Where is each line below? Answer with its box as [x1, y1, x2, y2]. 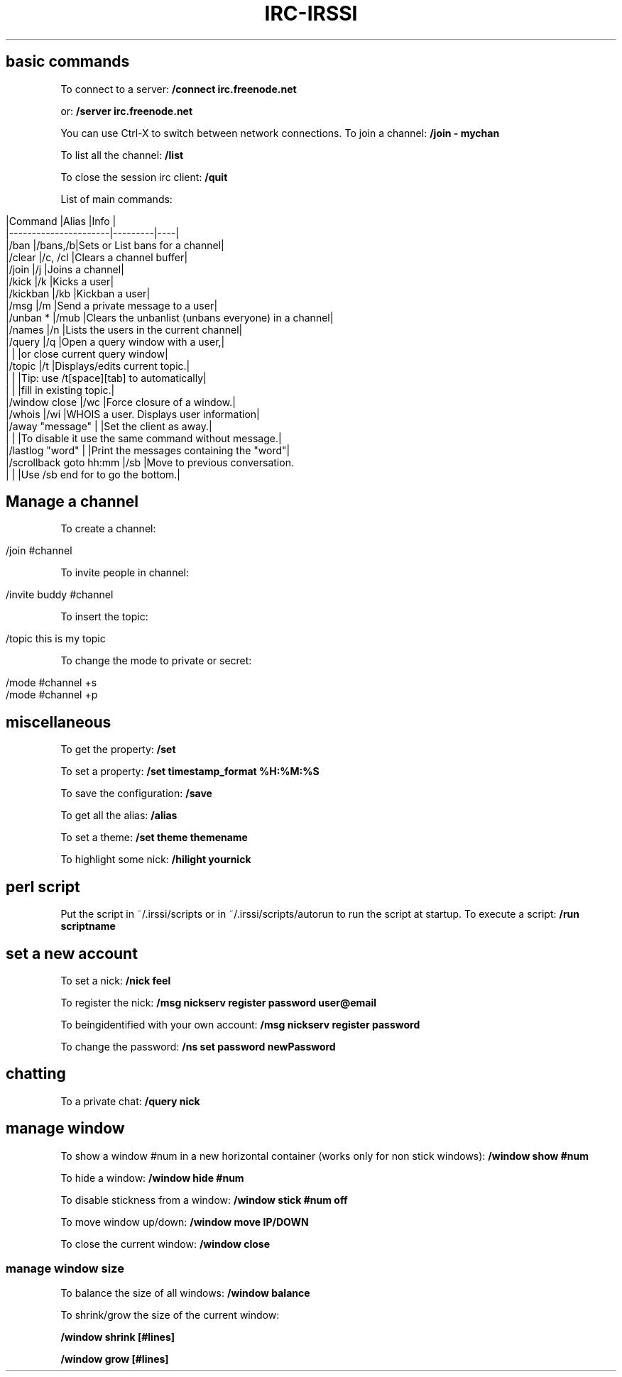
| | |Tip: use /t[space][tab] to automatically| [6, 371, 207, 384]
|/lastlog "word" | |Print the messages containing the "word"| [6, 444, 290, 456]
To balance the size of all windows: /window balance [60, 1287, 310, 1300]
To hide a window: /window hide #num [60, 1171, 244, 1184]
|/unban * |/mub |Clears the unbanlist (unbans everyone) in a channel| [6, 311, 334, 324]
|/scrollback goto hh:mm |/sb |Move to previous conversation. [6, 456, 294, 468]
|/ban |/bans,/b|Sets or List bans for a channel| [6, 238, 224, 251]
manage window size [6, 1261, 124, 1276]
